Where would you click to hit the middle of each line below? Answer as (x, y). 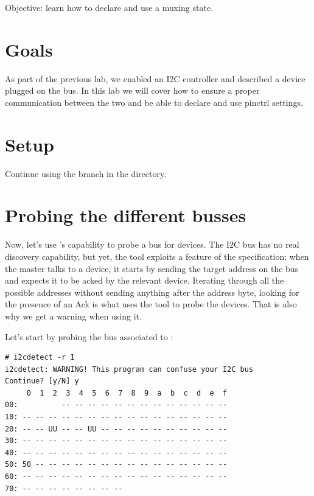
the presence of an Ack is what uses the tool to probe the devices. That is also (151, 304)
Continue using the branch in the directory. (86, 173)
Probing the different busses (126, 215)
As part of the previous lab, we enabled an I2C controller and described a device (155, 78)
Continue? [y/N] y (42, 381)
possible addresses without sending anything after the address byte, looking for (152, 292)
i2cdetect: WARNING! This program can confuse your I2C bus (129, 369)
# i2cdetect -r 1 (40, 358)
